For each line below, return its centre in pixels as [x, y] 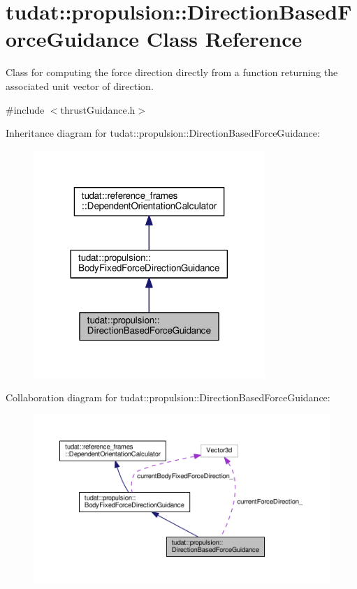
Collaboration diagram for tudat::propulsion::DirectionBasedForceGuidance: [168, 397]
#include [25, 109]
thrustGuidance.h [98, 109]
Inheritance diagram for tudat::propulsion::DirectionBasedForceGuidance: [163, 133]
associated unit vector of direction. [80, 85]
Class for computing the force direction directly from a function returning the [172, 72]
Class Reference [224, 39]
